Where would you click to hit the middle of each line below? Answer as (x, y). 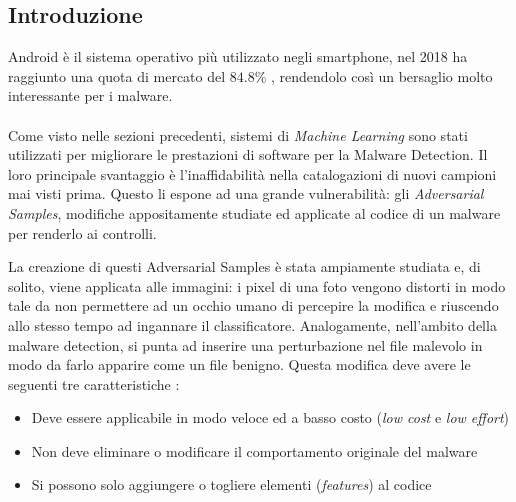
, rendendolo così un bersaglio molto (382, 75)
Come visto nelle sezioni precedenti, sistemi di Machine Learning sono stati (238, 134)
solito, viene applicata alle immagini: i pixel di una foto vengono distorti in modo (257, 285)
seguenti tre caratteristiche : (94, 383)
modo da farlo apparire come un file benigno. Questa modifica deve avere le (239, 364)
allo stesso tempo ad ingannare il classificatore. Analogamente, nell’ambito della (252, 324)
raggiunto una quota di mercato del (117, 75)
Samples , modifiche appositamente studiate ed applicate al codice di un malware (254, 212)
